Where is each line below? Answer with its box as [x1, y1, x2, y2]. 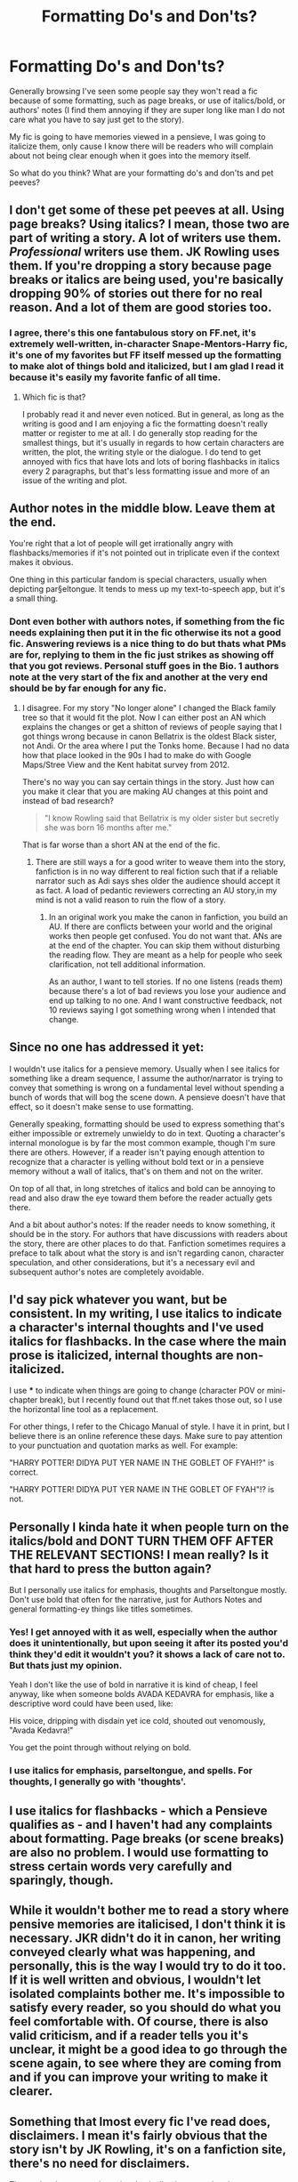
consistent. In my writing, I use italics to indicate [9, 1305, 283, 1321]
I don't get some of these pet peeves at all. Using [9, 203, 285, 218]
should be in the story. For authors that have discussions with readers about [9, 1228, 288, 1239]
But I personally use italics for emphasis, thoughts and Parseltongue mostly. [9, 1585, 287, 1596]
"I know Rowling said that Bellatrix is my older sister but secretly [44, 812, 279, 823]
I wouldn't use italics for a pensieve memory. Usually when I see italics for [9, 1063, 280, 1074]
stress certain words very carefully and [9, 1858, 233, 1874]
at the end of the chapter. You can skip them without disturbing [48, 940, 280, 950]
